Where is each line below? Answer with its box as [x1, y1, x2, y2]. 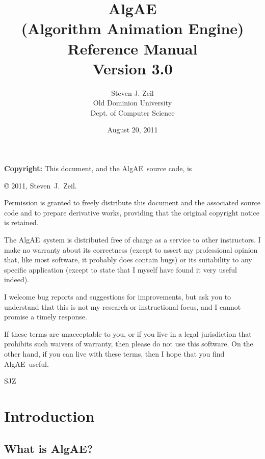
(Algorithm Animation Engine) [21, 18, 244, 39]
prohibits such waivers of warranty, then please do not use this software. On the [4, 338, 253, 349]
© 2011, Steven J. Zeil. [4, 180, 77, 191]
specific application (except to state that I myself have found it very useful [4, 264, 237, 275]
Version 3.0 [92, 58, 173, 78]
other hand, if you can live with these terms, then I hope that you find [4, 348, 225, 359]
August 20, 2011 [107, 124, 158, 135]
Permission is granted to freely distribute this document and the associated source [4, 197, 261, 208]
